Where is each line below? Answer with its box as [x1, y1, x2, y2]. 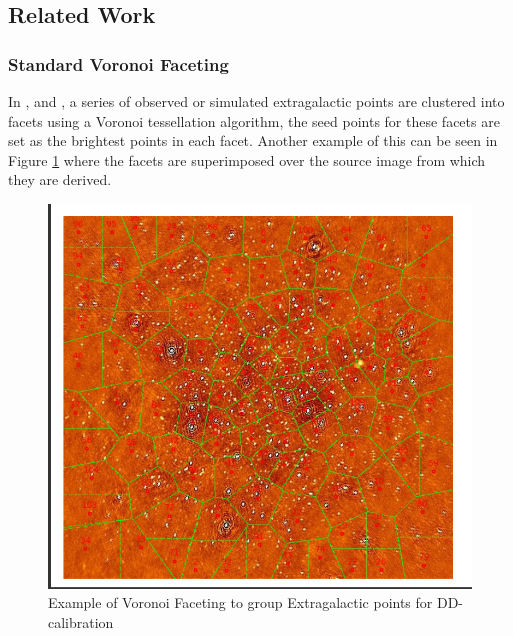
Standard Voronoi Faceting [8, 51, 229, 76]
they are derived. [8, 169, 112, 190]
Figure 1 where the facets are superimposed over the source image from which [8, 149, 486, 170]
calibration [48, 611, 114, 632]
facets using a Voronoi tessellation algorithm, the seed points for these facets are [8, 110, 500, 131]
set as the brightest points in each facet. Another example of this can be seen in [8, 130, 498, 151]
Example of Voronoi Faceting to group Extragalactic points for [48, 592, 433, 613]
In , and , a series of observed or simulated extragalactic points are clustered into [8, 91, 505, 111]
